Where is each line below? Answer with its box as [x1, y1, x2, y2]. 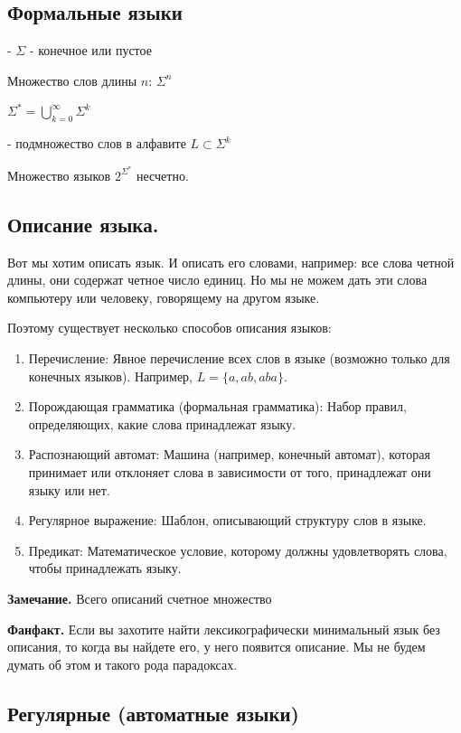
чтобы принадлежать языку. [28, 559, 182, 578]
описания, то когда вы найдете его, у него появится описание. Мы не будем [7, 637, 426, 656]
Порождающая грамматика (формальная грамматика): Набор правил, [28, 397, 407, 416]
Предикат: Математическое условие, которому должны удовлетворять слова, [28, 540, 447, 559]
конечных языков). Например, [28, 366, 193, 385]
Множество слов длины [7, 70, 137, 89]
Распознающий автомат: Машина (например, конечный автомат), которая [28, 445, 430, 464]
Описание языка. [7, 210, 159, 238]
